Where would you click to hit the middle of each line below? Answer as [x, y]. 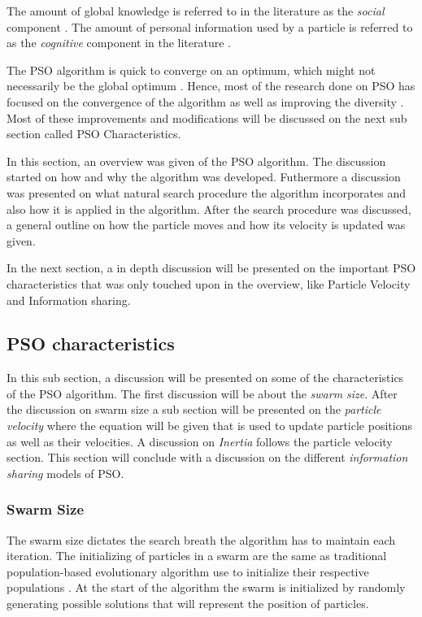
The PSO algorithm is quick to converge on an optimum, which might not [191, 70]
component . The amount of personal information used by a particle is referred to [210, 26]
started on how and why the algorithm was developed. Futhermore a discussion [204, 177]
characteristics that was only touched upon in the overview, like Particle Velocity [209, 283]
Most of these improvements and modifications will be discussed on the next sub [207, 117]
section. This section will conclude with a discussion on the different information [207, 457]
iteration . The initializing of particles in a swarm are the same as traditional [197, 556]
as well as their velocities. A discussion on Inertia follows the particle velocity [200, 441]
